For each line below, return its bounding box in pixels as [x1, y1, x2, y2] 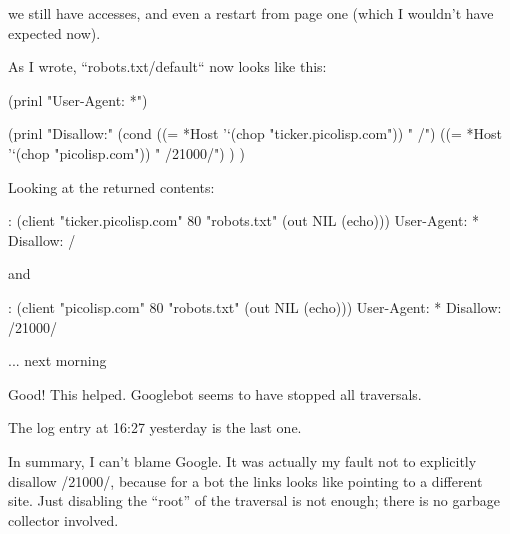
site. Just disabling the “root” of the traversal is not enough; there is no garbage [8, 490, 501, 511]
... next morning [8, 350, 107, 371]
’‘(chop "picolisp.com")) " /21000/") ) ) [8, 142, 245, 163]
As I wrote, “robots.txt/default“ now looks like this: [8, 56, 327, 77]
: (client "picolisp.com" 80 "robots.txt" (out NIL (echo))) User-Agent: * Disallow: [8, 296, 502, 317]
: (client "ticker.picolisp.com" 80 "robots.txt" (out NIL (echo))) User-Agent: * [8, 210, 480, 231]
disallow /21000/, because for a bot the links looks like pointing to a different [8, 470, 483, 491]
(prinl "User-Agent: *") [8, 89, 148, 110]
